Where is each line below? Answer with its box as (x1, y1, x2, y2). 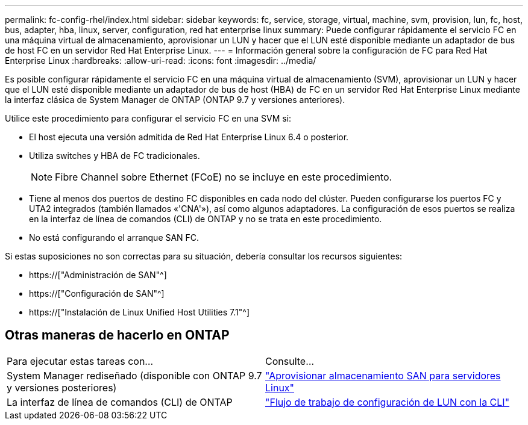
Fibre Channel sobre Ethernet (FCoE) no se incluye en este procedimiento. (55, 171, 392, 183)
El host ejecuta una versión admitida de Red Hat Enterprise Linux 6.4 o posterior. (29, 132, 349, 142)
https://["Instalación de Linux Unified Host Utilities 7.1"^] (29, 307, 250, 317)
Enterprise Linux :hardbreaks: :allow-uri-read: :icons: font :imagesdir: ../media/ (5, 55, 316, 66)
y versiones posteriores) (7, 381, 117, 394)
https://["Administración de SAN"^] (29, 270, 167, 280)
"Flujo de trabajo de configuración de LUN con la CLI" (265, 396, 510, 408)
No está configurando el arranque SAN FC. (29, 232, 200, 243)
